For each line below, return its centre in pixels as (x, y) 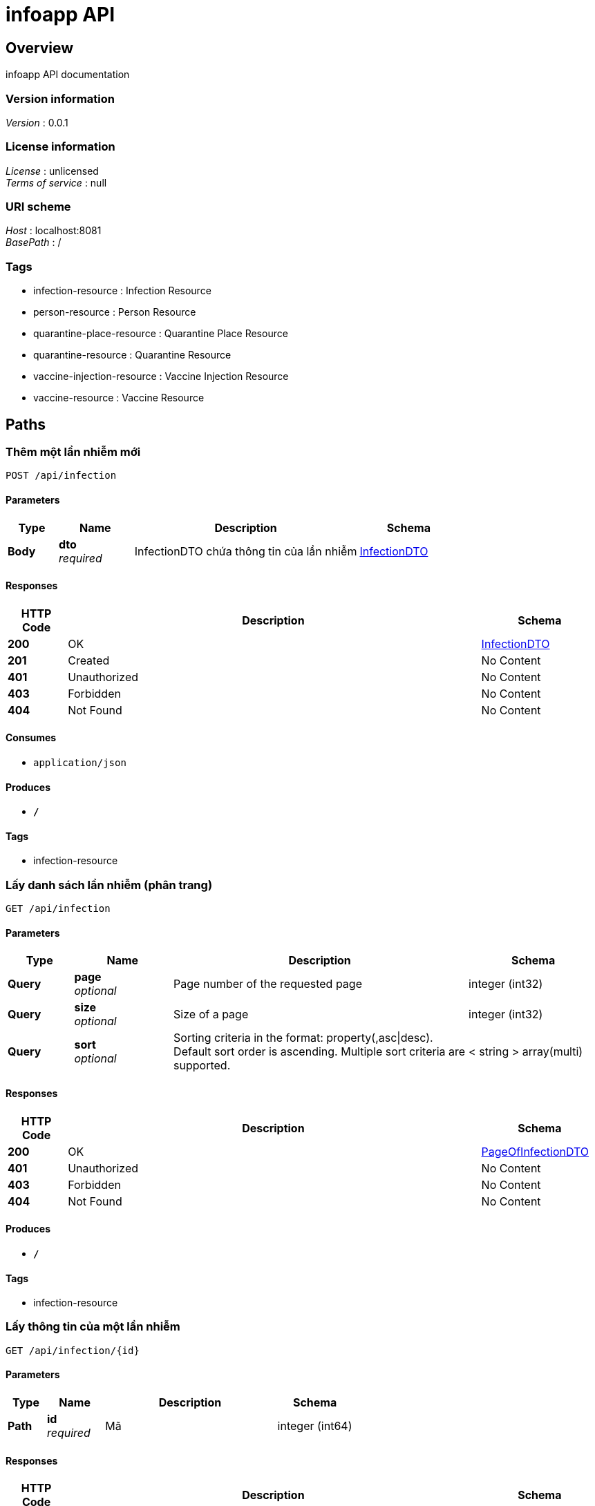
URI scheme (38, 207)
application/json (80, 763)
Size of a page (211, 1014)
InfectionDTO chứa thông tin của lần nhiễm (246, 551)
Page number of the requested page (268, 984)
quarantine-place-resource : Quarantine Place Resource (161, 334)
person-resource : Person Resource (115, 312)
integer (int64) (315, 1426)
